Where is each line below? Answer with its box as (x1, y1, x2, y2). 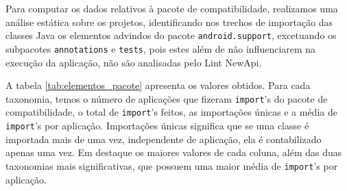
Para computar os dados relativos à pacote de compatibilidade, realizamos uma (5, 1, 338, 15)
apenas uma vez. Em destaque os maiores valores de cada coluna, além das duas (5, 145, 342, 160)
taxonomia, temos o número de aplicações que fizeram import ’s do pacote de (5, 91, 328, 105)
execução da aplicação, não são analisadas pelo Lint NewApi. (5, 55, 262, 69)
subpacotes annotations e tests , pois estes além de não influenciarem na (5, 41, 316, 55)
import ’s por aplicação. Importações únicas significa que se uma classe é (5, 118, 309, 132)
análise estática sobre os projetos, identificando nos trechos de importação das (5, 14, 333, 29)
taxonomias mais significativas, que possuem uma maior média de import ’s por (5, 158, 338, 173)
